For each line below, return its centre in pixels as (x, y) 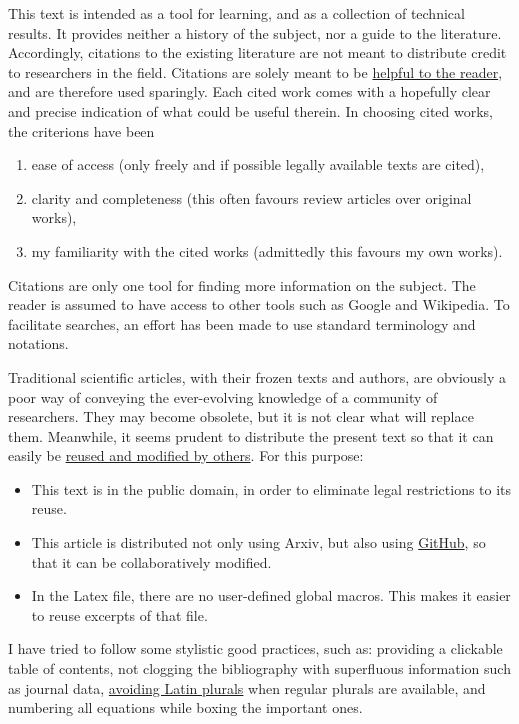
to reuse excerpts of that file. (119, 614)
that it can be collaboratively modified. (151, 561)
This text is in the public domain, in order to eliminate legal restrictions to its (271, 488)
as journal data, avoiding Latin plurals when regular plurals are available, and (247, 687)
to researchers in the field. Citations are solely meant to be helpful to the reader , (255, 71)
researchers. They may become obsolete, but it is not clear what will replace (241, 416)
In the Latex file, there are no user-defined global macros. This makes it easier (271, 595)
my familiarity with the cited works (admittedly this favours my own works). (267, 250)
